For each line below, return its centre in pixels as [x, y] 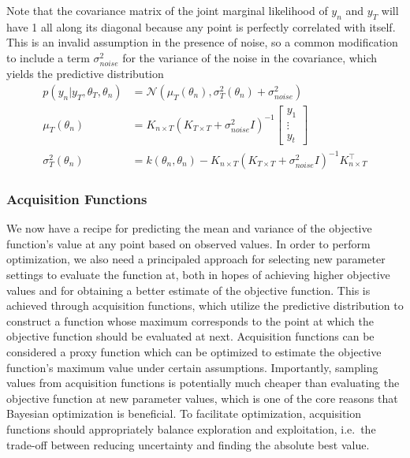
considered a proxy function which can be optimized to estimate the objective [194, 351]
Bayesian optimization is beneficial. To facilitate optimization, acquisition [184, 413]
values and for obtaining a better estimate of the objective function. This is [188, 290]
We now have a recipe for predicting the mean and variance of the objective [189, 228]
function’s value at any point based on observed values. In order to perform [188, 243]
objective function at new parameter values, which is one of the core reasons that [202, 398]
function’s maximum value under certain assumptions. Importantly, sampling [192, 367]
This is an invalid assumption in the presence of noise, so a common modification [202, 42]
